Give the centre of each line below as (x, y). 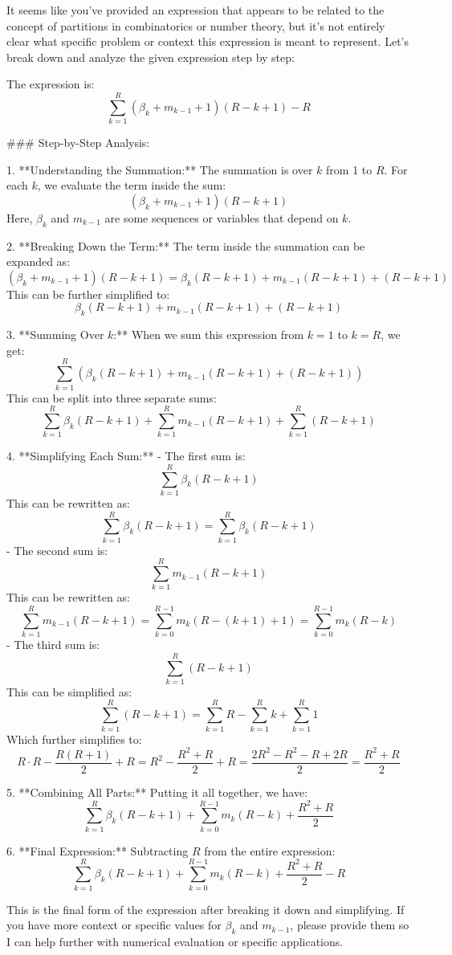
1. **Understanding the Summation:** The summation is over (160, 169)
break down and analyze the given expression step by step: (151, 57)
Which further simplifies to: (74, 739)
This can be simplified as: (69, 691)
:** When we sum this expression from (209, 335)
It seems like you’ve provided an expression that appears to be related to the (195, 10)
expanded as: (39, 261)
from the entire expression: (270, 850)
